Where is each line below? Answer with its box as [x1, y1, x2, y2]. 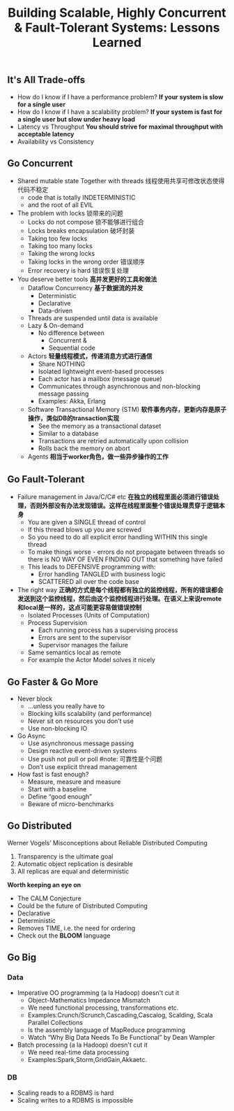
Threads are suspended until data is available [27, 314, 158, 322]
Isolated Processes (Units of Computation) [27, 611, 150, 619]
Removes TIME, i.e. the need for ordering [17, 924, 136, 932]
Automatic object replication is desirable [17, 859, 134, 868]
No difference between [38, 329, 104, 337]
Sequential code [48, 344, 95, 352]
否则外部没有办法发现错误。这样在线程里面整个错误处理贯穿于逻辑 [29, 501, 219, 510]
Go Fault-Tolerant [7, 473, 85, 485]
